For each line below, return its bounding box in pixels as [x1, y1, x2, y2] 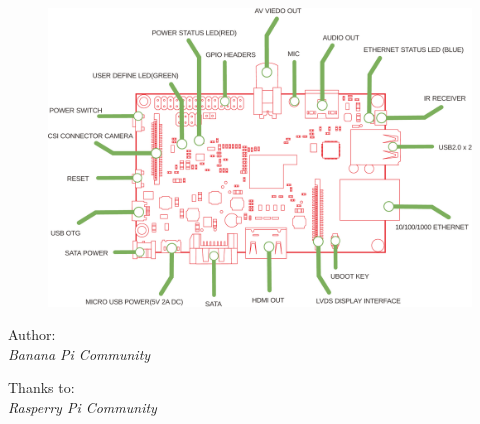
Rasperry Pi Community [8, 396, 157, 417]
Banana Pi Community [8, 343, 151, 364]
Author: [8, 324, 56, 345]
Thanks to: [8, 377, 75, 398]
